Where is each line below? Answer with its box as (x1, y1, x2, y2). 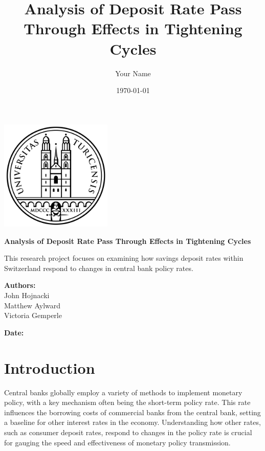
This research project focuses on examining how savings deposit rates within (4, 253, 244, 263)
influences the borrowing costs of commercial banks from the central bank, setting (4, 407, 261, 417)
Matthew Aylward (4, 300, 61, 310)
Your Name (115, 67, 151, 78)
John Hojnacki (4, 290, 50, 301)
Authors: (4, 280, 36, 290)
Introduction (4, 357, 95, 378)
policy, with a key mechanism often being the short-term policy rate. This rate (4, 397, 251, 408)
